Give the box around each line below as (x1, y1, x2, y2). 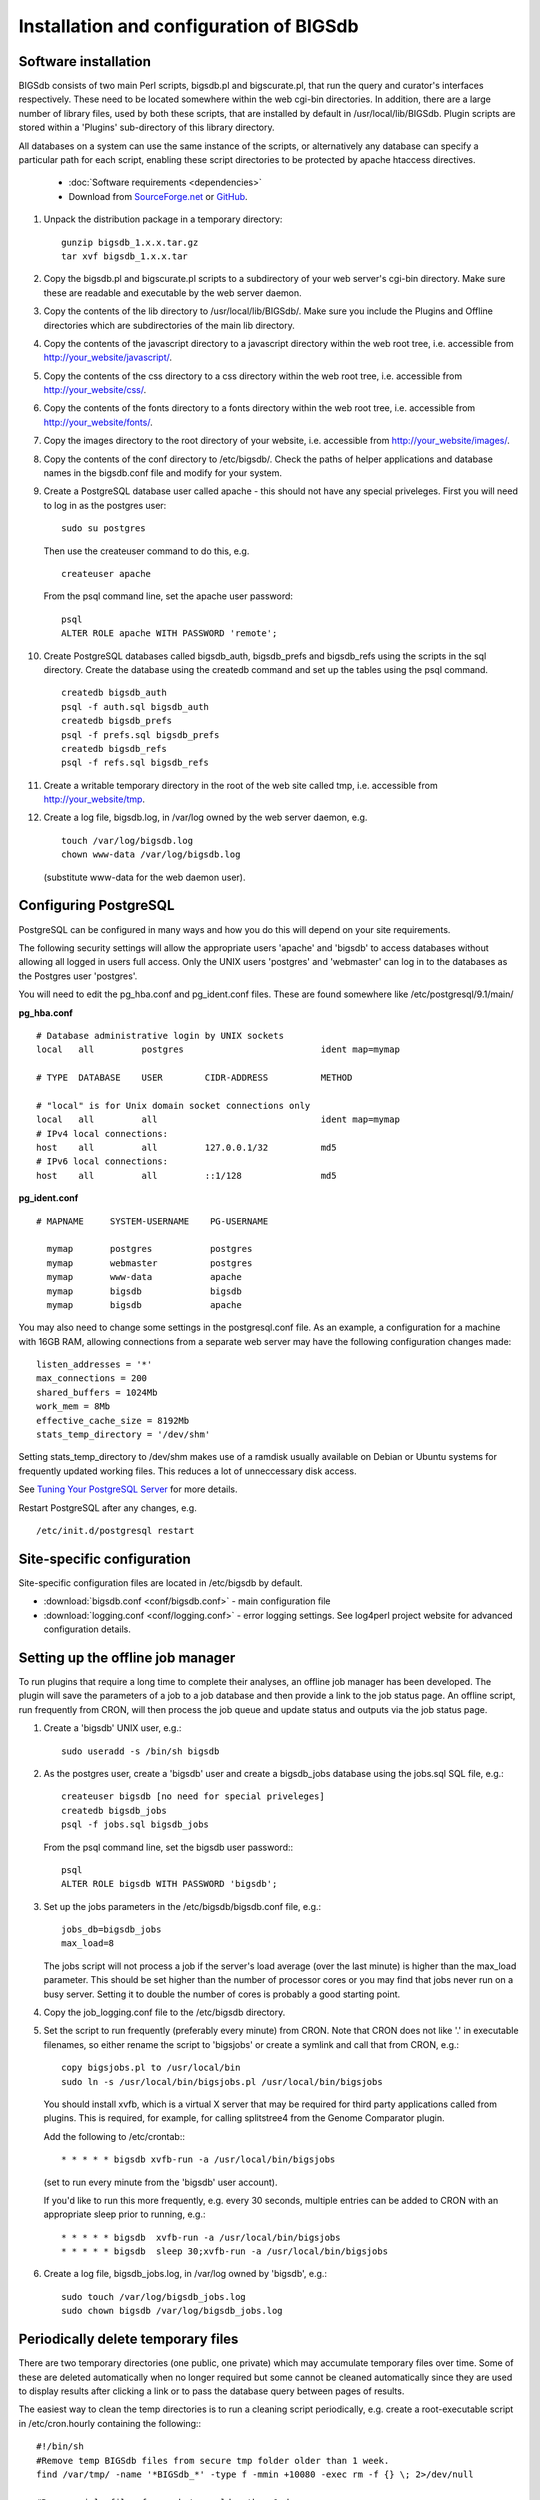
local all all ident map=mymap (36, 1114, 400, 1125)
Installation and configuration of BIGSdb (18, 15, 359, 37)
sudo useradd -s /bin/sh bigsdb (61, 1745, 220, 1757)
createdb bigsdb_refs (61, 743, 167, 754)
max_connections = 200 (36, 1373, 148, 1384)
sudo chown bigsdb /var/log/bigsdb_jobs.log (61, 2305, 284, 2317)
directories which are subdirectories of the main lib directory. (43, 319, 295, 331)
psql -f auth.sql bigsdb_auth (61, 701, 210, 712)
